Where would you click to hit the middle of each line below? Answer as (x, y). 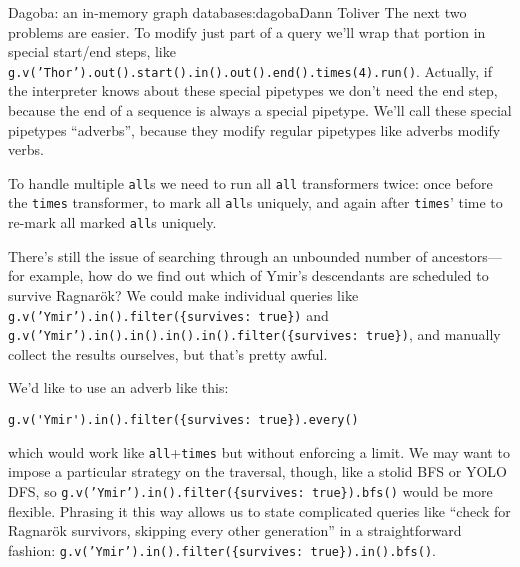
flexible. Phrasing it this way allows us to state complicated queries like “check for (259, 510)
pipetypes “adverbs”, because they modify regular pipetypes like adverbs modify (254, 129)
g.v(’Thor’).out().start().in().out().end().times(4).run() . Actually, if (250, 70)
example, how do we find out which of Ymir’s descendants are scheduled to (259, 275)
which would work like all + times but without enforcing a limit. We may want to (259, 451)
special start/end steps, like (92, 51)
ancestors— (466, 255)
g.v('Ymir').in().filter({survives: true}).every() (183, 420)
